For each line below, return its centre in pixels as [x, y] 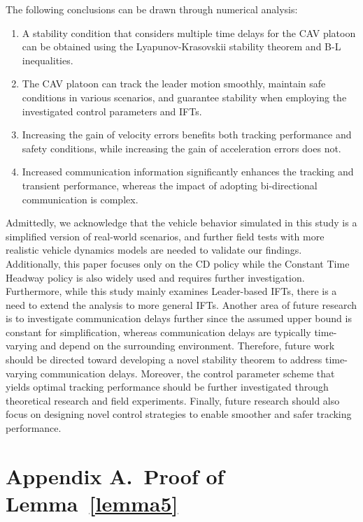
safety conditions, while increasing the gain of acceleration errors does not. [181, 148]
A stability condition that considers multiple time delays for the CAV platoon [189, 32]
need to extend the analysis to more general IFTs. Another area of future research [181, 304]
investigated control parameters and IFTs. [112, 111]
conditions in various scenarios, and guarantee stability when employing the [184, 97]
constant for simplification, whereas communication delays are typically [158, 332]
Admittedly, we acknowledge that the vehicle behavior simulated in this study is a [181, 223]
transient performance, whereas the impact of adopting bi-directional [170, 185]
